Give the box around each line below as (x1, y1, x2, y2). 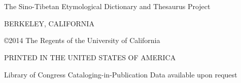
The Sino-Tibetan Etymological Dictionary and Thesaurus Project (4, 1, 211, 12)
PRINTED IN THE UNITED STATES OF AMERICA (4, 52, 176, 62)
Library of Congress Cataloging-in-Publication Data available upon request (4, 69, 237, 79)
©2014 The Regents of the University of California (4, 35, 160, 46)
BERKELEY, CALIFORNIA (4, 18, 94, 28)
